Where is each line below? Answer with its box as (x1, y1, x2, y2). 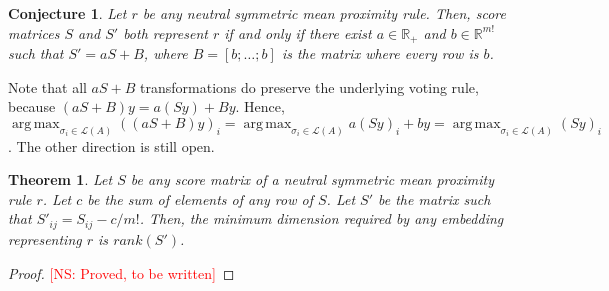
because (8, 96, 56, 117)
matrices (8, 22, 60, 43)
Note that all (8, 76, 87, 97)
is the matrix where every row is (281, 43, 479, 64)
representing (8, 228, 82, 249)
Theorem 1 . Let (8, 169, 113, 190)
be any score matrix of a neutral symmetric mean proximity (130, 169, 494, 190)
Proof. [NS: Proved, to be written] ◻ (8, 262, 235, 283)
